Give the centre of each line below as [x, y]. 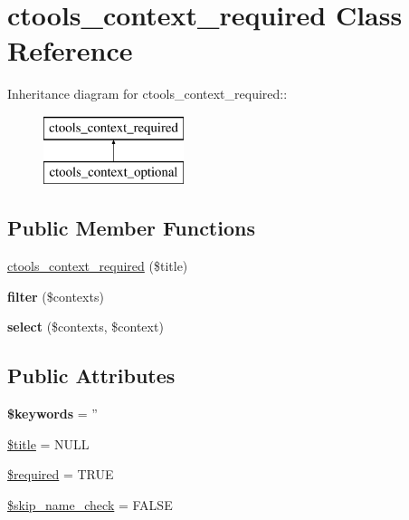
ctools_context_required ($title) [98, 266]
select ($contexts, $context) [86, 327]
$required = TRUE [61, 474]
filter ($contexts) [56, 296]
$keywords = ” [52, 414]
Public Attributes [91, 376]
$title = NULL [48, 443]
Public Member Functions [131, 228]
